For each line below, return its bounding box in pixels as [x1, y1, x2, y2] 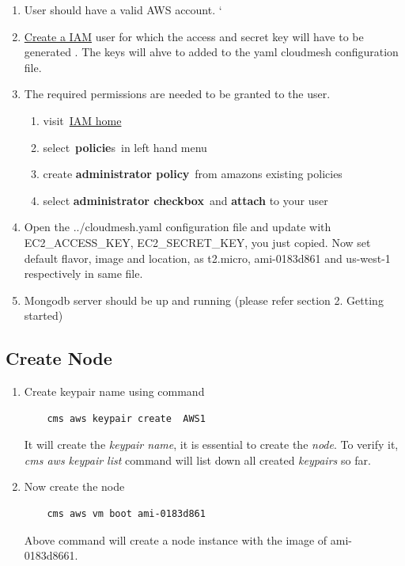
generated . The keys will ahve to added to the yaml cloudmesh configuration [24, 44, 399, 60]
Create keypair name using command [24, 383, 205, 400]
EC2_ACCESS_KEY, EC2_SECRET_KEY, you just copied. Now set [24, 234, 371, 250]
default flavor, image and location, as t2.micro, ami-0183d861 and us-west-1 [24, 249, 391, 266]
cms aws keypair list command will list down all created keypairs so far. [24, 451, 371, 468]
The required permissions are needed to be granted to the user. [24, 85, 331, 102]
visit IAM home [43, 112, 122, 128]
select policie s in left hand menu [43, 139, 207, 155]
